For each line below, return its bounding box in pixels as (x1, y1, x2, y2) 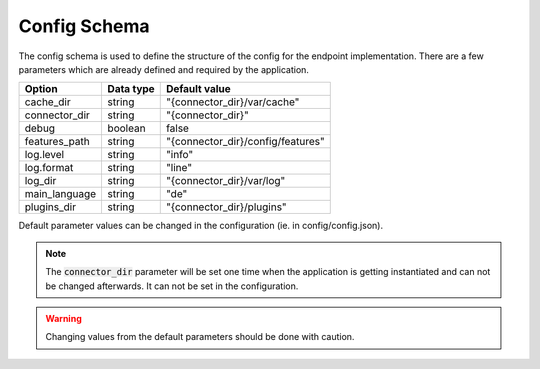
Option (24, 82, 59, 96)
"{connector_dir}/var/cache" (165, 95, 300, 109)
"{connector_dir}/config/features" (165, 135, 325, 149)
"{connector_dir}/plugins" (165, 200, 287, 214)
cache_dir (24, 95, 71, 109)
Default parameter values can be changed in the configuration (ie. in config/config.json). (18, 220, 384, 232)
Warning (45, 312, 82, 324)
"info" (165, 148, 194, 162)
